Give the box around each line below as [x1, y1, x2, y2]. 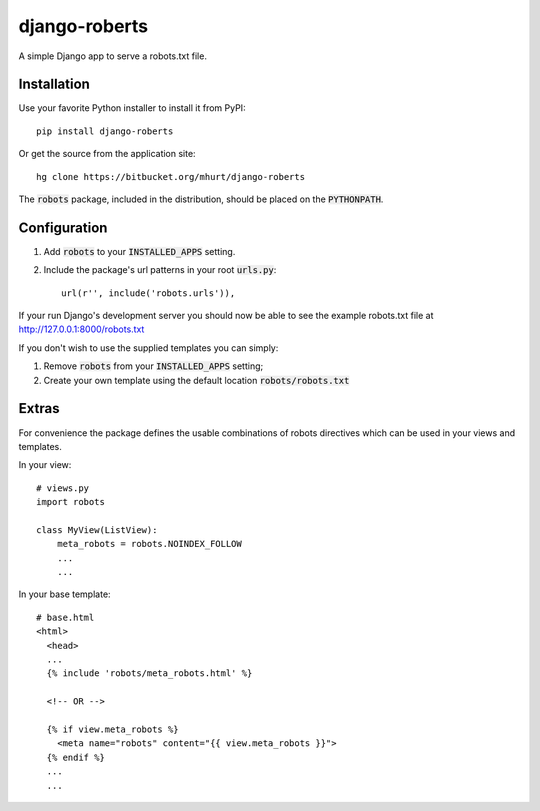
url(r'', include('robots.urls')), [61, 287, 236, 299]
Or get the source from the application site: [18, 148, 196, 160]
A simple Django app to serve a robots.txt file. [18, 50, 207, 62]
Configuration [18, 219, 108, 236]
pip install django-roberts [36, 125, 174, 137]
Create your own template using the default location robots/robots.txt [43, 374, 350, 386]
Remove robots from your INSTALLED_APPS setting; [43, 360, 264, 372]
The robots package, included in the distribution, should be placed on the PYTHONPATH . [18, 193, 384, 205]
